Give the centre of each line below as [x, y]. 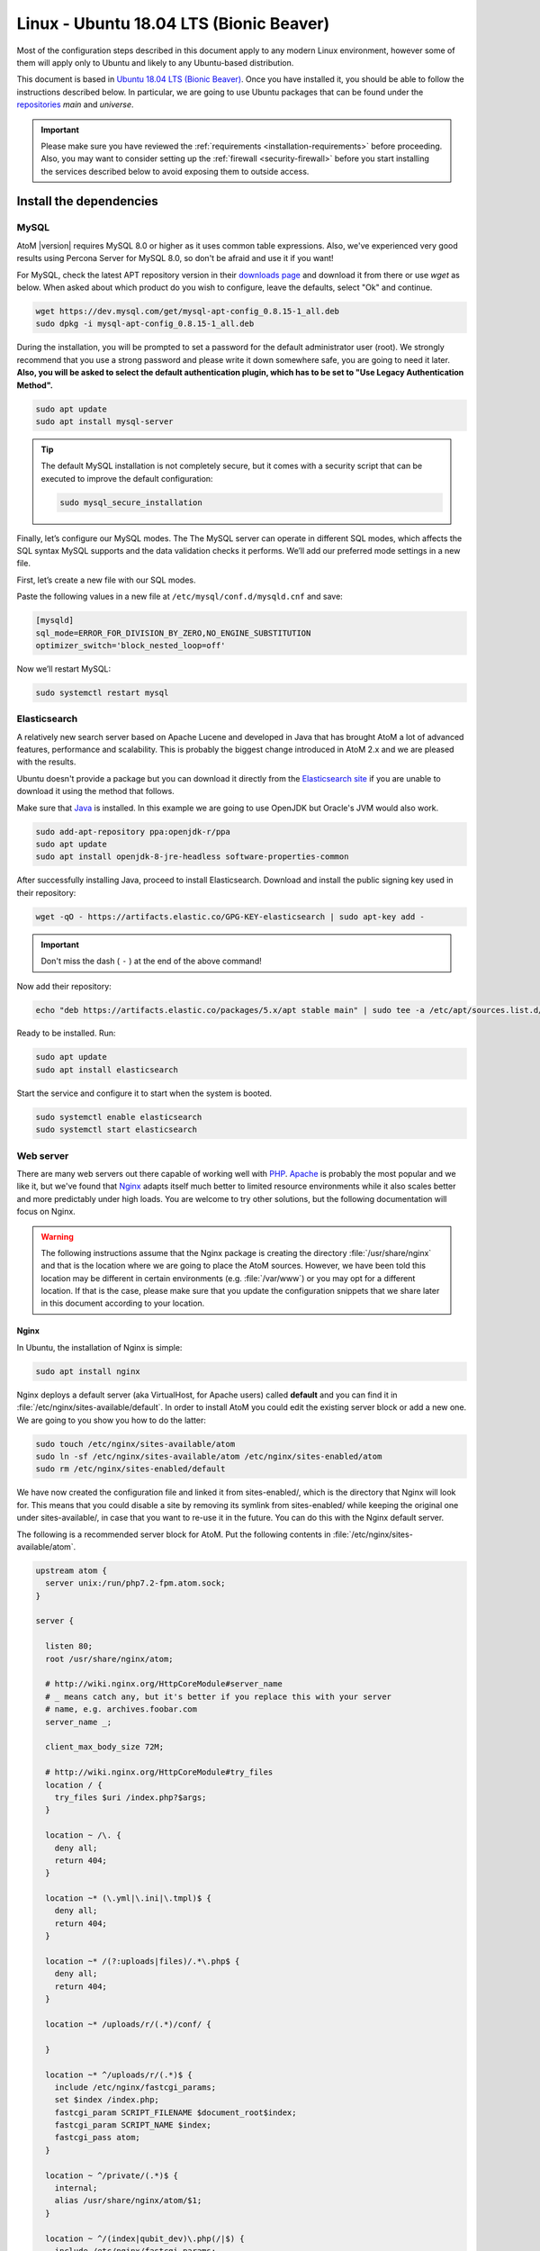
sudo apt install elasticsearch [107, 1070]
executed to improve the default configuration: [127, 478]
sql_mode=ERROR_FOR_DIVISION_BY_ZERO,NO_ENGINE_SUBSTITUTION [173, 633]
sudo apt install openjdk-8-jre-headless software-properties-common [192, 857]
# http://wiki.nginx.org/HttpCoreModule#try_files [159, 1772]
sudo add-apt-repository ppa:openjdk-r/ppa [133, 832]
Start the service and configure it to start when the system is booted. [144, 1093]
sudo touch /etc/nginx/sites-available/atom [135, 1444]
